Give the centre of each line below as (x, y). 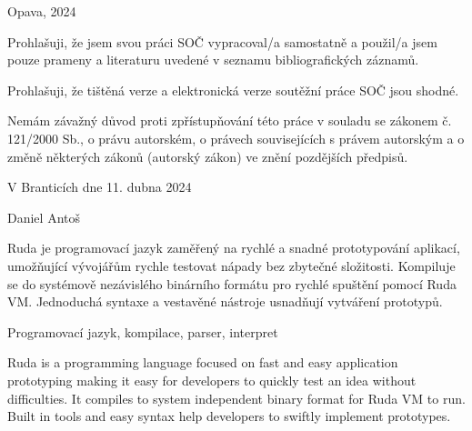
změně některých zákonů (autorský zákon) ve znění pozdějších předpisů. (208, 156)
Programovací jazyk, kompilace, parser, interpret (143, 331)
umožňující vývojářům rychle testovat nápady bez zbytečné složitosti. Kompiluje (231, 265)
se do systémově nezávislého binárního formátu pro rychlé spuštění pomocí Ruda (232, 283)
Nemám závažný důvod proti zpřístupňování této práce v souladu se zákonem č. (230, 120)
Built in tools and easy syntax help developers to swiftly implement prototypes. (229, 416)
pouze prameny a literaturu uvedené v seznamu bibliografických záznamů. (213, 60)
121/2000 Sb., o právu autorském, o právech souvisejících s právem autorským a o (236, 138)
